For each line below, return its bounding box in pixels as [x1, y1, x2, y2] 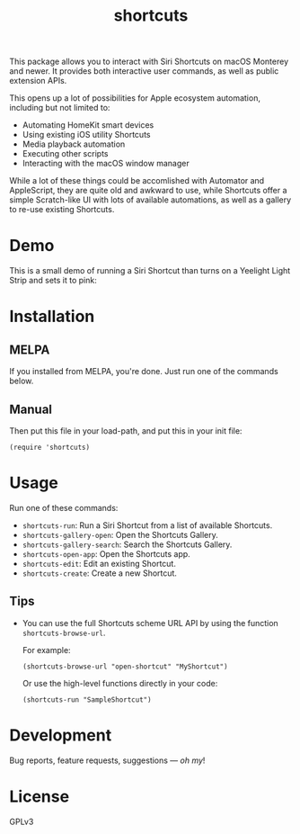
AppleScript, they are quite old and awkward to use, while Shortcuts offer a [9, 185, 287, 196]
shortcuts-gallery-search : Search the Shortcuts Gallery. [22, 539, 233, 550]
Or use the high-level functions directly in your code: [22, 677, 218, 688]
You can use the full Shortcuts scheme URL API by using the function [22, 617, 278, 628]
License [9, 786, 70, 806]
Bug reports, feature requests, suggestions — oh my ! [9, 755, 206, 766]
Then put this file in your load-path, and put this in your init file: [9, 425, 243, 436]
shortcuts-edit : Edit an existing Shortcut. [22, 558, 177, 569]
